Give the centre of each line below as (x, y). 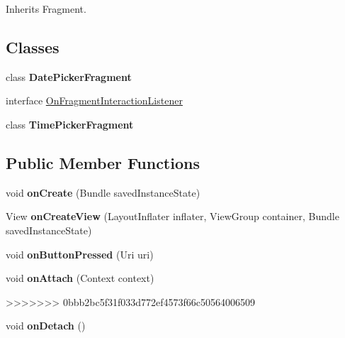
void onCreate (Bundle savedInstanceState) (103, 192)
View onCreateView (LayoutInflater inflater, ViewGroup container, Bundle (172, 216)
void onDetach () (46, 326)
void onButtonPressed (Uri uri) (80, 254)
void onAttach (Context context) (80, 278)
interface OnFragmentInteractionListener (94, 100)
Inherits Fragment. (46, 9)
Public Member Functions (103, 162)
